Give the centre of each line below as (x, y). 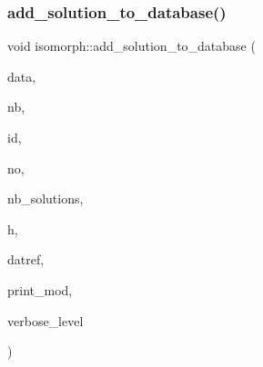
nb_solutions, (46, 198)
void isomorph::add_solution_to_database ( (131, 46)
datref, (26, 259)
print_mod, (40, 289)
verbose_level (46, 320)
